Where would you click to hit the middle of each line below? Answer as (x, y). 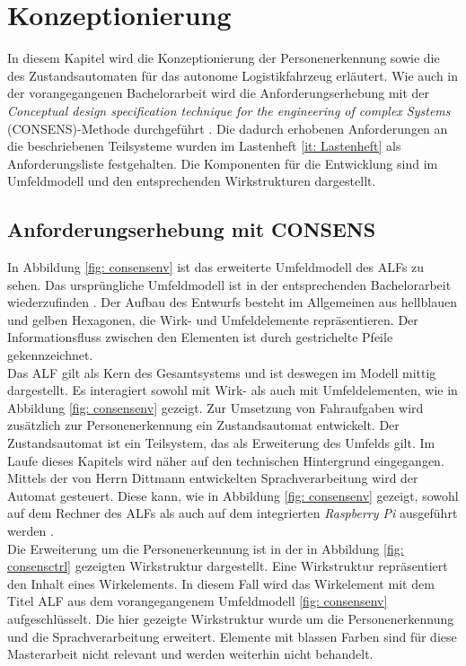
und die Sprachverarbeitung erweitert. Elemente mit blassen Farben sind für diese (232, 636)
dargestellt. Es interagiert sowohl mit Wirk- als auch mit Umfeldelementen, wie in (233, 390)
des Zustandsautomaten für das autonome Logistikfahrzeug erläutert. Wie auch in (233, 75)
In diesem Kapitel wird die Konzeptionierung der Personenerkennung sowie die (224, 58)
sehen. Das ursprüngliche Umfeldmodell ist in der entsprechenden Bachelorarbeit (229, 284)
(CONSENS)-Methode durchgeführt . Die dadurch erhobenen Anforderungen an (228, 128)
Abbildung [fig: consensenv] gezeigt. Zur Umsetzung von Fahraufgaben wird (215, 407)
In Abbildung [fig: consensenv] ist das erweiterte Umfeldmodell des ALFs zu (216, 267)
